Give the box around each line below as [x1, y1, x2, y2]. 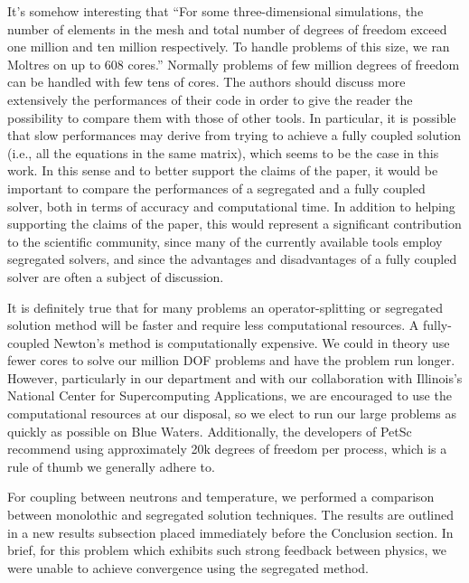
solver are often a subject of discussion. [7, 267, 224, 286]
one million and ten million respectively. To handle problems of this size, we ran [7, 37, 450, 56]
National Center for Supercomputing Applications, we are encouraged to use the [7, 386, 452, 405]
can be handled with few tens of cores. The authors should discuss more [7, 72, 406, 91]
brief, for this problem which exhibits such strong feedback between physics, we [7, 541, 446, 559]
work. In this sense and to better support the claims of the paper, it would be [7, 161, 438, 180]
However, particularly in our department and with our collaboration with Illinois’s [7, 368, 463, 387]
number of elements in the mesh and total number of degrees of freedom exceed [7, 19, 447, 38]
